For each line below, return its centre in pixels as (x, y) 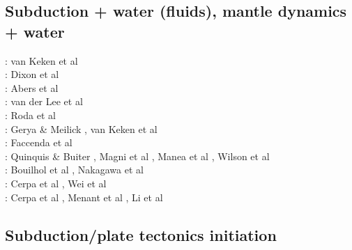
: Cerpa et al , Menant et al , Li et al (84, 197)
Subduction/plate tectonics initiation (141, 234)
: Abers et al (32, 87)
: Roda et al (30, 115)
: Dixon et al (32, 74)
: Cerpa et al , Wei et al (56, 183)
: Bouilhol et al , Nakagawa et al (74, 170)
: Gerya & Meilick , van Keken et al (81, 128)
